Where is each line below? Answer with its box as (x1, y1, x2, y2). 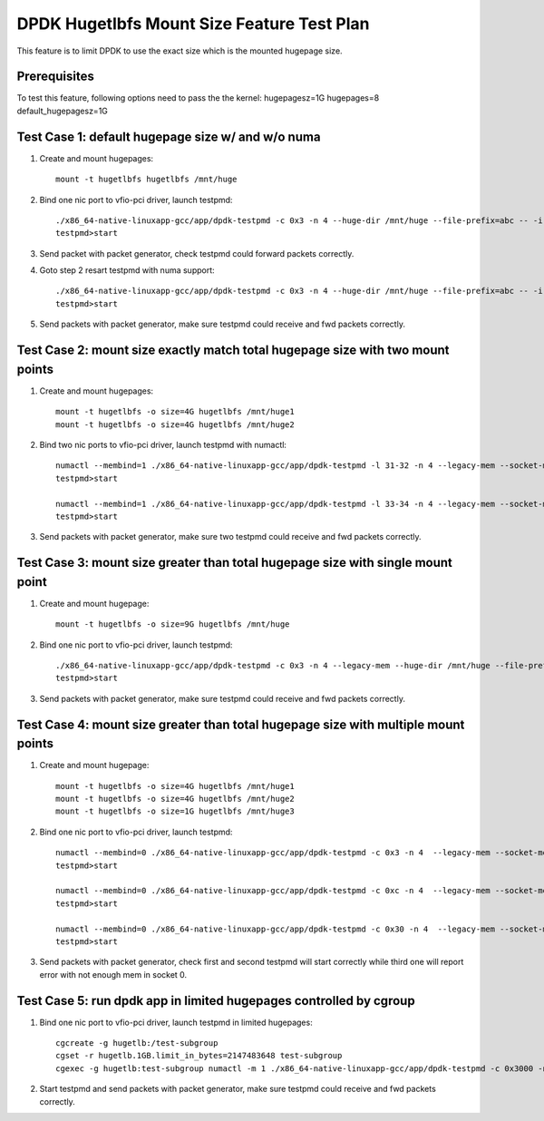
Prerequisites (16, 69, 94, 84)
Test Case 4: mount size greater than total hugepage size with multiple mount (16, 716, 465, 732)
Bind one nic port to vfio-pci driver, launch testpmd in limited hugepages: (39, 1017, 313, 1028)
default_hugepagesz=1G (16, 105, 109, 116)
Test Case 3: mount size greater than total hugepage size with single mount (16, 555, 453, 570)
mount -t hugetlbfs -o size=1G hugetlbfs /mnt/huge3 (55, 806, 295, 816)
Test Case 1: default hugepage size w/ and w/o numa (16, 129, 321, 144)
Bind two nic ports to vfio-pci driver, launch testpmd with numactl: (39, 439, 287, 450)
